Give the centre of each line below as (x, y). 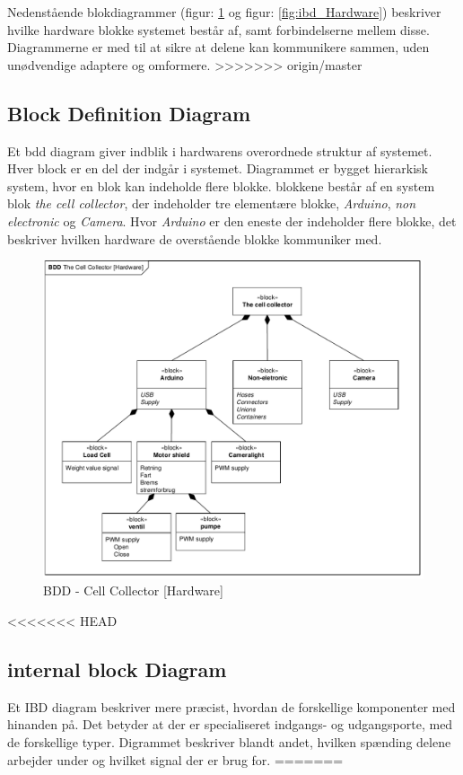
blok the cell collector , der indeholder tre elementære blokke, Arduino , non (212, 203)
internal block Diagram (117, 669)
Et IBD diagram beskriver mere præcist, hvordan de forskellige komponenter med (231, 706)
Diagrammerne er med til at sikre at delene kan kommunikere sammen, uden (218, 47)
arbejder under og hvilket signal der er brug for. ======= (175, 759)
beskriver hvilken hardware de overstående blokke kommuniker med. (195, 238)
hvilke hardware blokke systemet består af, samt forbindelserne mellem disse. (218, 29)
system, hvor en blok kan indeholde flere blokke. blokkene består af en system (221, 185)
